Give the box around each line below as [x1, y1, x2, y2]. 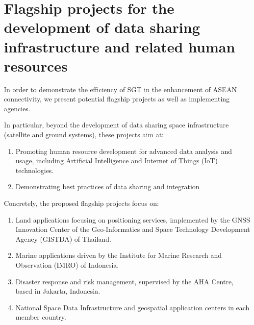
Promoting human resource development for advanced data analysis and [15, 146, 232, 156]
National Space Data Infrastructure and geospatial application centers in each [15, 302, 250, 312]
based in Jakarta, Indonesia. [15, 286, 101, 296]
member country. [15, 312, 66, 322]
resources [4, 55, 68, 75]
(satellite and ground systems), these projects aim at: [4, 129, 164, 140]
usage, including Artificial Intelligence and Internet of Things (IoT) [15, 155, 218, 166]
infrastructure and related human [4, 36, 235, 56]
